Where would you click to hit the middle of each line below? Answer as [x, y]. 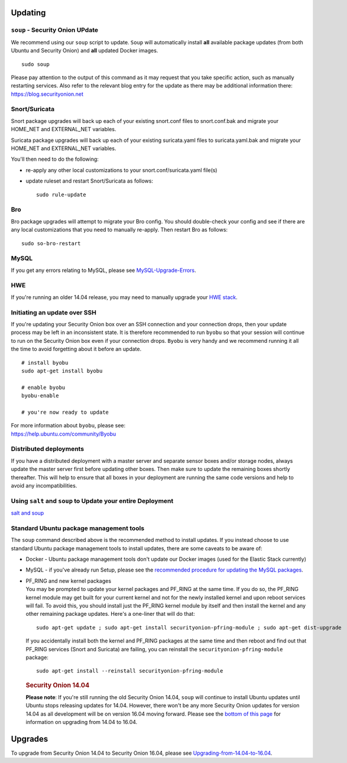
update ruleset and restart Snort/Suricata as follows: [90, 181]
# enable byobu [43, 387]
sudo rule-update [61, 194]
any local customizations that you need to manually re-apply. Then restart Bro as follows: [119, 230]
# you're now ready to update [65, 412]
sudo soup [35, 64]
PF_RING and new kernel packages [69, 581]
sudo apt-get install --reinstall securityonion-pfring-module [130, 671]
